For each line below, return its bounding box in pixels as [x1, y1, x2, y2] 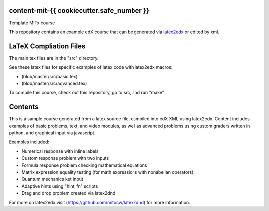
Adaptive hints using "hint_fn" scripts [21, 183, 98, 189]
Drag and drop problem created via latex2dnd [21, 190, 116, 196]
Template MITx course [9, 20, 55, 26]
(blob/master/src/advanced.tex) [21, 80, 87, 86]
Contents [9, 103, 39, 111]
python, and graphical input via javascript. [9, 130, 96, 136]
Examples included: [9, 139, 50, 145]
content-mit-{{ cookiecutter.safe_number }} [9, 6, 150, 15]
